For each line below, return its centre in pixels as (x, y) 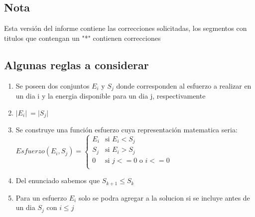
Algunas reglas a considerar (76, 64)
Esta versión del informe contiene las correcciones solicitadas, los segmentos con (126, 28)
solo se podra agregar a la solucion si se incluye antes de (164, 197)
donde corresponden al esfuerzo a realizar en (184, 85)
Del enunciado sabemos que (58, 180)
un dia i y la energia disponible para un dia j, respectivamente (111, 96)
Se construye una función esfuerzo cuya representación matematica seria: (127, 130)
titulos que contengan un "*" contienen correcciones (82, 38)
